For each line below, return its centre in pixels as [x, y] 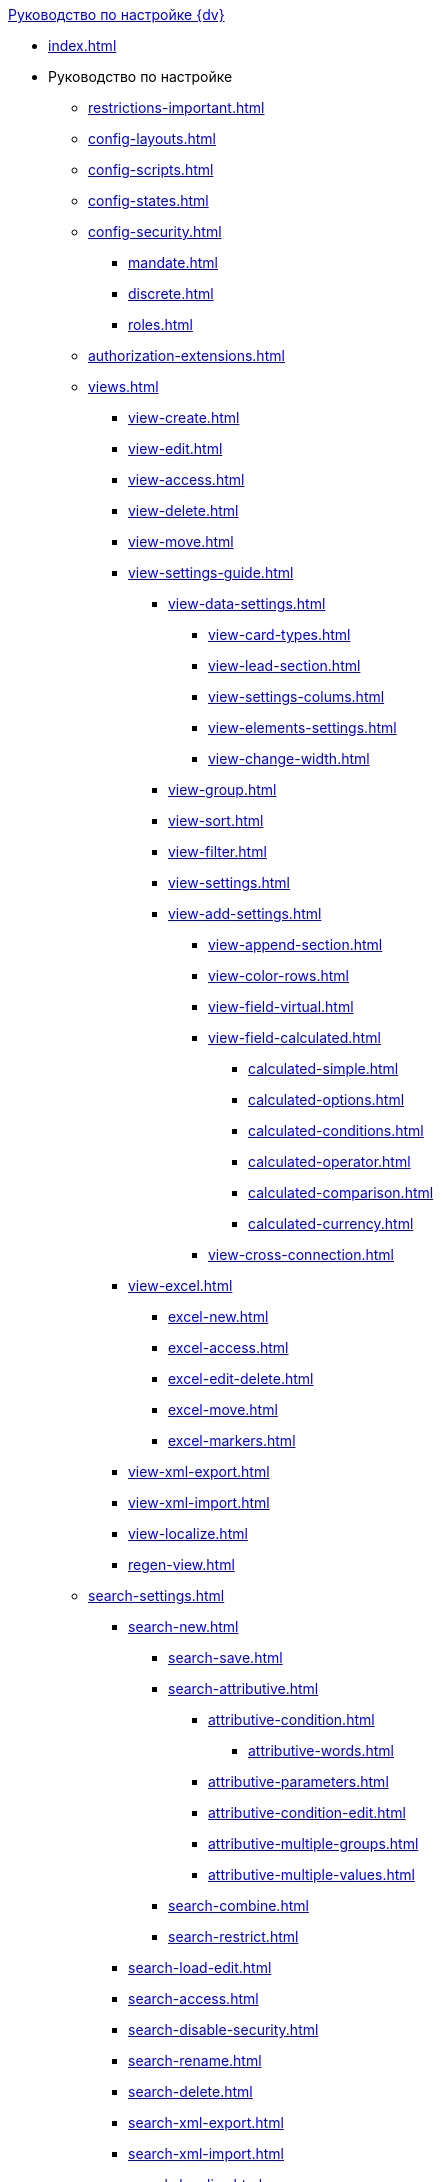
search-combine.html [238, 1905]
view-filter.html [217, 851]
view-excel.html [180, 1285]
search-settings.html [156, 1595]
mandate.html [173, 262]
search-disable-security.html [223, 2029]
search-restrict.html [233, 1936]
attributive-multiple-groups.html [313, 1843]
